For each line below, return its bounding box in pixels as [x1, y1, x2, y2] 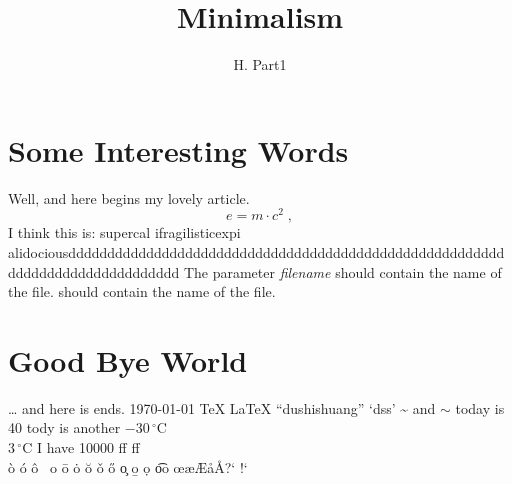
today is [455, 397, 505, 418]
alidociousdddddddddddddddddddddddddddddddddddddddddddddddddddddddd [8, 241, 505, 262]
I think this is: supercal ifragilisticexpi [8, 222, 241, 243]
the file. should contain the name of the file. [8, 281, 276, 302]
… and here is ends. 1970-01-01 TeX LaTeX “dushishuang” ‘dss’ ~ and [8, 397, 436, 418]
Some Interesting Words [8, 129, 349, 170]
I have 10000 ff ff [36, 437, 140, 458]
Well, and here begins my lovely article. [8, 187, 250, 208]
